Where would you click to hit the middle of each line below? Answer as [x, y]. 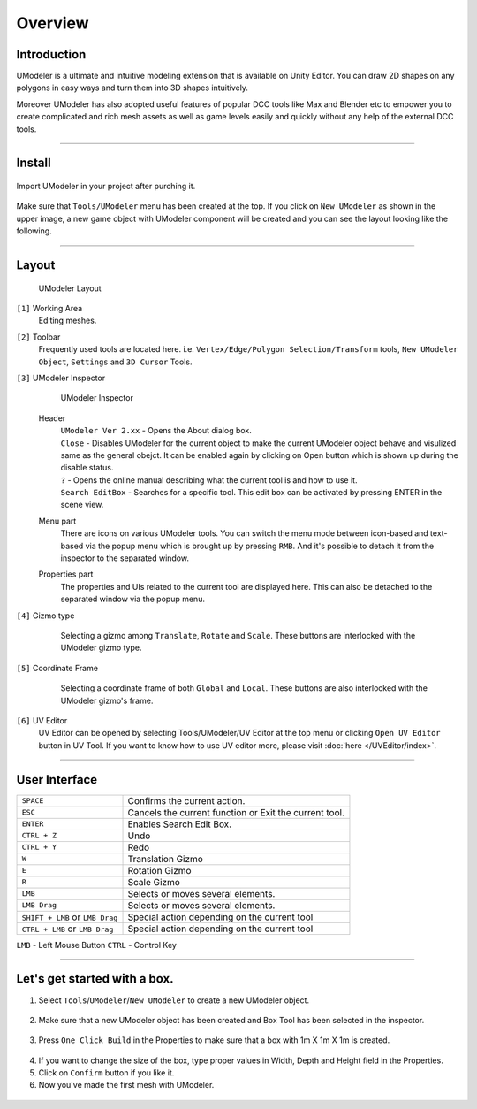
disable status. [87, 468]
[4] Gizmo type [45, 616]
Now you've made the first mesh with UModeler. [126, 1085]
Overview [53, 23]
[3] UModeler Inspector [61, 378]
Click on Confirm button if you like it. [106, 1073]
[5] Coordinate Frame [57, 668]
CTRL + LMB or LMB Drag [68, 929]
